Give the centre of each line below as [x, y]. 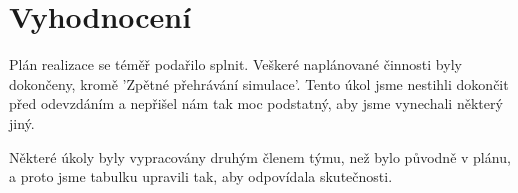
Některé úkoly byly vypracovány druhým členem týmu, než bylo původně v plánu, [260, 156]
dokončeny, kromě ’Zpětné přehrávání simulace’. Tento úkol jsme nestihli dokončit [259, 83]
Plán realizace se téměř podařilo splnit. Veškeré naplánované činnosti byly [235, 64]
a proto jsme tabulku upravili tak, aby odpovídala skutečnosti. [201, 176]
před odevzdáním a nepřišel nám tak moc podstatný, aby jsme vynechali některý [256, 103]
